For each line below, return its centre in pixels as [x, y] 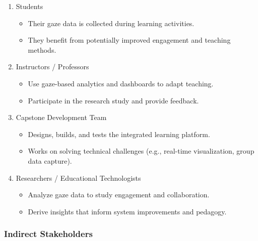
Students [29, 6]
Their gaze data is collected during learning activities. [111, 23]
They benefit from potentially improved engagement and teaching [129, 40]
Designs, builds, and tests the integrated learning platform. [119, 134]
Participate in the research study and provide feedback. [113, 100]
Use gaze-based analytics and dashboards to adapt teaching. [121, 83]
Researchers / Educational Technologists [78, 177]
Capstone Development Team [61, 117]
